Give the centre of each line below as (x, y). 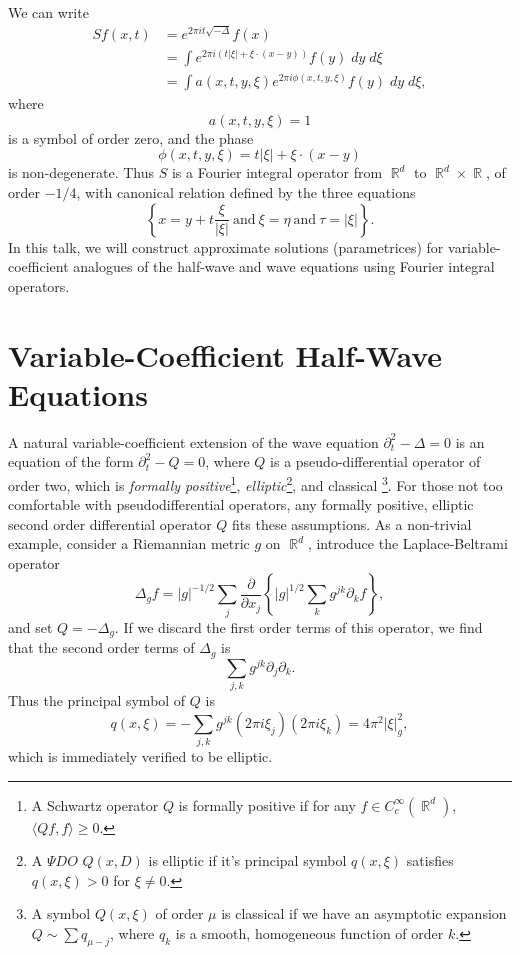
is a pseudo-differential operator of (375, 461)
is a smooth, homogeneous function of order (309, 933)
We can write (48, 12)
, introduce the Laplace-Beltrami (407, 543)
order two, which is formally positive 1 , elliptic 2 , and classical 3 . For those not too (255, 483)
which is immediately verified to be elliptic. (140, 756)
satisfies (430, 860)
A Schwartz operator (95, 804)
